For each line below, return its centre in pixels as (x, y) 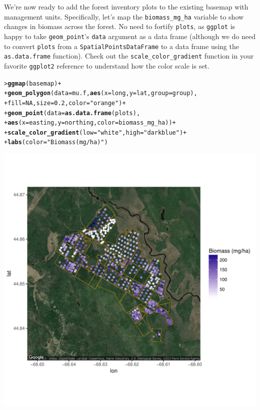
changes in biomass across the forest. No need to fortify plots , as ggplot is (120, 26)
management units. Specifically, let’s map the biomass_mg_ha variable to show (124, 16)
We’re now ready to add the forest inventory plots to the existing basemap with (126, 7)
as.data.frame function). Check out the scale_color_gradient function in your (129, 56)
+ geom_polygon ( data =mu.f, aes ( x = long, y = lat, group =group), (101, 93)
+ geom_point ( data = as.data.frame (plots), (72, 113)
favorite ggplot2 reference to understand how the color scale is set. (107, 65)
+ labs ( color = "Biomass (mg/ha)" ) (56, 142)
